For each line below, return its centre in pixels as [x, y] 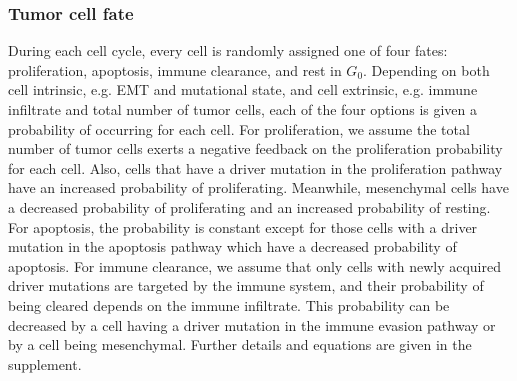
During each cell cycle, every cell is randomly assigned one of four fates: [228, 50]
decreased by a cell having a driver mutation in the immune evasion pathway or [252, 324]
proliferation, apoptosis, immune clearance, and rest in [175, 69]
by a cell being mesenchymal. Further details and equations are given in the [240, 344]
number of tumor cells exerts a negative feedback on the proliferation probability [255, 148]
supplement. [45, 363]
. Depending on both [426, 69]
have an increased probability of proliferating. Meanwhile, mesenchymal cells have [258, 187]
